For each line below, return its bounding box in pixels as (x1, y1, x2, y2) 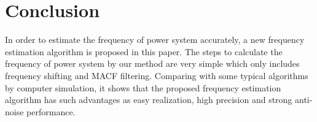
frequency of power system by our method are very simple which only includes (5, 57, 300, 70)
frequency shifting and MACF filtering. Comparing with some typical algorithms (5, 69, 308, 82)
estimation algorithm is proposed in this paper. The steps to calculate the (5, 45, 283, 58)
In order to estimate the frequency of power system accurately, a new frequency (5, 33, 305, 46)
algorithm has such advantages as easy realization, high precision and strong (5, 93, 292, 106)
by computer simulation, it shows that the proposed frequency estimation (5, 81, 281, 94)
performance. (26, 105, 76, 118)
